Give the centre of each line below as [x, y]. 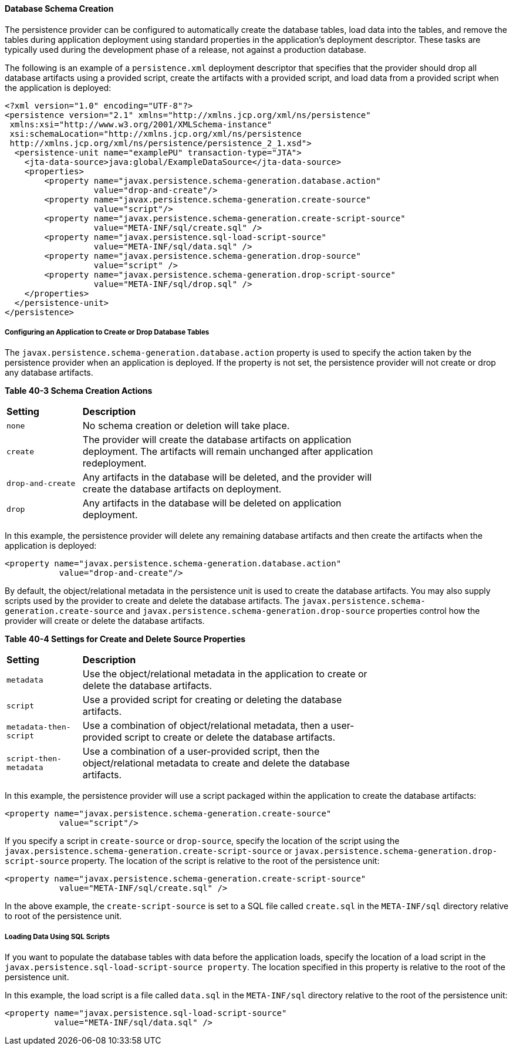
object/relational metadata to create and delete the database [216, 763]
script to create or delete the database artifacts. [230, 737]
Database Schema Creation [59, 9]
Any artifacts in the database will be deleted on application [212, 503]
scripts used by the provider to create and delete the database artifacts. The [152, 601]
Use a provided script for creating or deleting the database [212, 700]
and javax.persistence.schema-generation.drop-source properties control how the [303, 611]
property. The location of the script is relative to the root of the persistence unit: [225, 861]
